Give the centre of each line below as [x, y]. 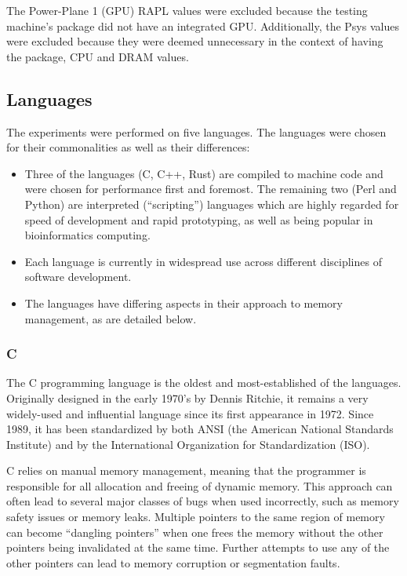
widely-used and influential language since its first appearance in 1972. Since [190, 413]
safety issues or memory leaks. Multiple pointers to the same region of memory [196, 517]
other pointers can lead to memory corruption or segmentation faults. [173, 562]
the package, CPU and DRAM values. [98, 56]
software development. [78, 277]
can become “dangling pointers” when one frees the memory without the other [195, 532]
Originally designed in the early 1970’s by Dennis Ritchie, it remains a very [187, 397]
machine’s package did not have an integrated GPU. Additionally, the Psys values [203, 26]
